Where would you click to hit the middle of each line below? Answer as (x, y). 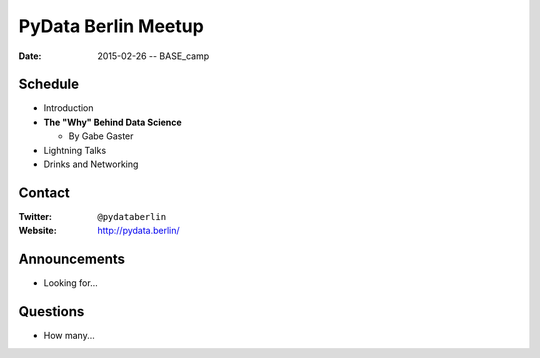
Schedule (49, 84)
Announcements (71, 259)
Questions (51, 311)
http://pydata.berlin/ (138, 231)
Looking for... (71, 283)
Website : (37, 231)
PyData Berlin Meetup (111, 26)
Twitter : (35, 216)
